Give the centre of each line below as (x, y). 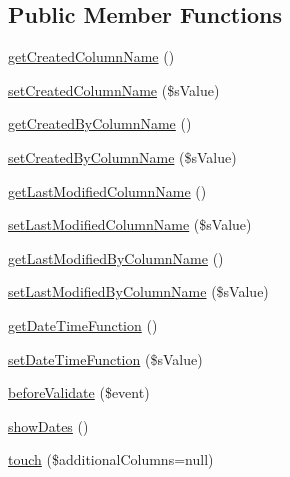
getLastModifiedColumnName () (107, 190)
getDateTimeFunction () (83, 324)
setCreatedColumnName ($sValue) (114, 89)
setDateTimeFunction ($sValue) (105, 358)
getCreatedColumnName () (91, 56)
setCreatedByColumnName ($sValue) (122, 156)
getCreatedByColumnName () (100, 123)
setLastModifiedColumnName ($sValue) (130, 224)
